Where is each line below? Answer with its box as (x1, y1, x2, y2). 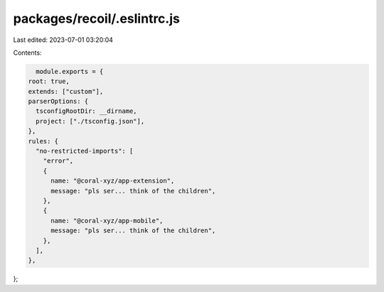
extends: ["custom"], (28, 87, 104, 95)
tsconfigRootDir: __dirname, (36, 107, 138, 115)
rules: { (28, 137, 59, 145)
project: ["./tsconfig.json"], (36, 117, 145, 125)
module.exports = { (36, 67, 104, 75)
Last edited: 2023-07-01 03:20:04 (13, 36, 114, 44)
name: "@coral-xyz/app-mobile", (50, 217, 164, 225)
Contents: (13, 48, 42, 57)
